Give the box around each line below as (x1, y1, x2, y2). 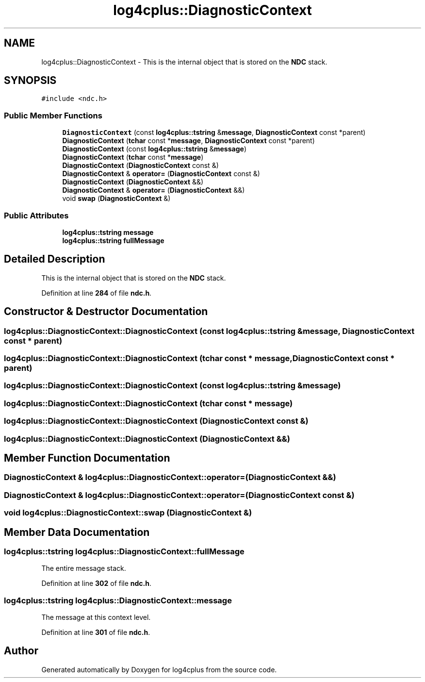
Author (4, 645, 38, 657)
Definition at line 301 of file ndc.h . (41, 628, 150, 637)
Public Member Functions (4, 110, 102, 120)
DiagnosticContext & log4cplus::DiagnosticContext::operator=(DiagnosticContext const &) (4, 490, 355, 500)
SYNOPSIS (4, 74, 57, 87)
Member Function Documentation (4, 451, 170, 464)
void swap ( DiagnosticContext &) (62, 194, 171, 203)
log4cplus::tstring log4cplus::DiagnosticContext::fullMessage (4, 546, 245, 556)
